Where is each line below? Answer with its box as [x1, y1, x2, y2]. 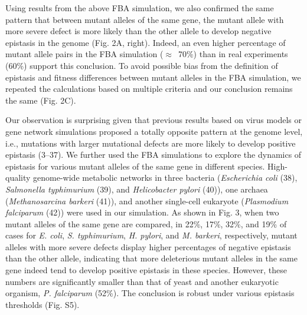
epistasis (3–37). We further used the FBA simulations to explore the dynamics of [5, 148, 302, 161]
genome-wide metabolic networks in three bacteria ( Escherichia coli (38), [33, 171, 298, 184]
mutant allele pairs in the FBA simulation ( [5, 48, 164, 60]
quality [5, 171, 31, 184]
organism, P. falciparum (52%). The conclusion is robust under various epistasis [5, 287, 295, 299]
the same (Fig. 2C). [5, 94, 76, 106]
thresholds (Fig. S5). [5, 298, 80, 310]
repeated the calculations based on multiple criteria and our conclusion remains [5, 82, 293, 95]
